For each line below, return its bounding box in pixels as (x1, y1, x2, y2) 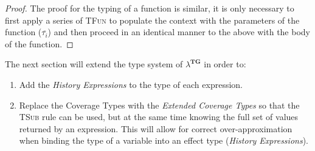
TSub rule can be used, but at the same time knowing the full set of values (19, 110, 299, 123)
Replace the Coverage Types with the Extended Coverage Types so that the (19, 98, 300, 111)
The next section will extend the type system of (5, 58, 183, 70)
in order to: (204, 58, 246, 70)
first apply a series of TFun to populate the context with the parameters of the (5, 13, 300, 26)
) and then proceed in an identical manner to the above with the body (47, 25, 310, 38)
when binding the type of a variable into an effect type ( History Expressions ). (19, 134, 308, 147)
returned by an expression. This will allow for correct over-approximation (19, 122, 292, 135)
